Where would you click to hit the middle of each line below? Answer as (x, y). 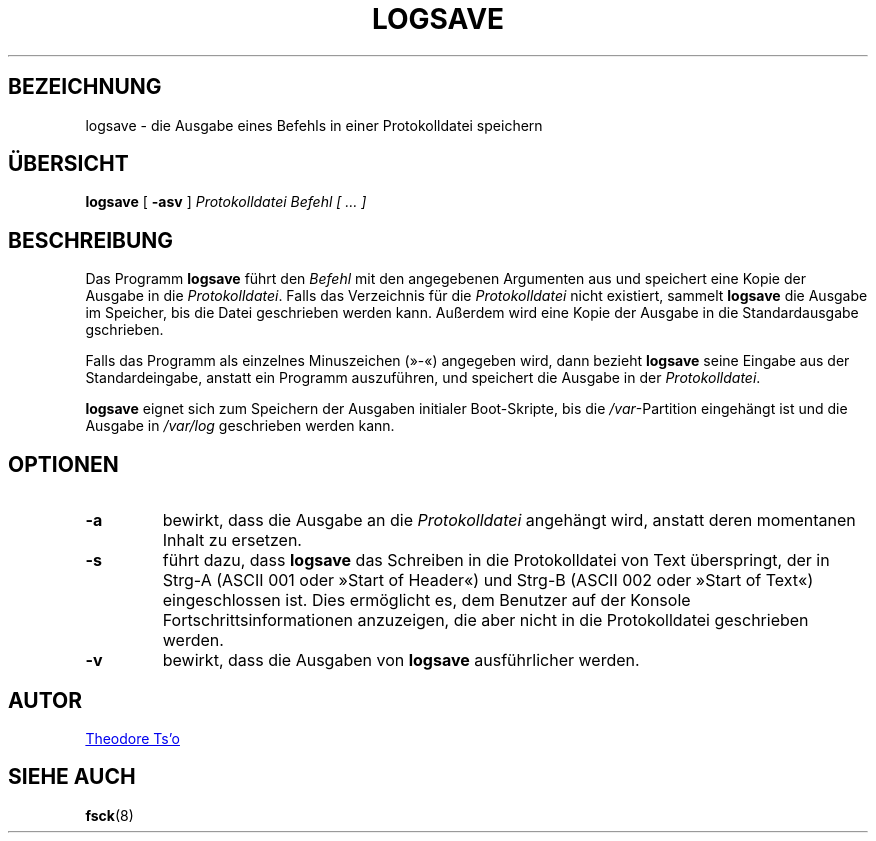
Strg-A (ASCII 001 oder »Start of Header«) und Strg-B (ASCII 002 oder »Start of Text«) (488, 580)
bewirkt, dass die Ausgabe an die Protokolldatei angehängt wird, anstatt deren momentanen (509, 520)
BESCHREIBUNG (91, 240)
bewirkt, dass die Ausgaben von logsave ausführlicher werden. (401, 660)
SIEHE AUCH (72, 777)
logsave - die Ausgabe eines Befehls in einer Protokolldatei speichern (314, 125)
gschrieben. (124, 330)
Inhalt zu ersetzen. (232, 540)
